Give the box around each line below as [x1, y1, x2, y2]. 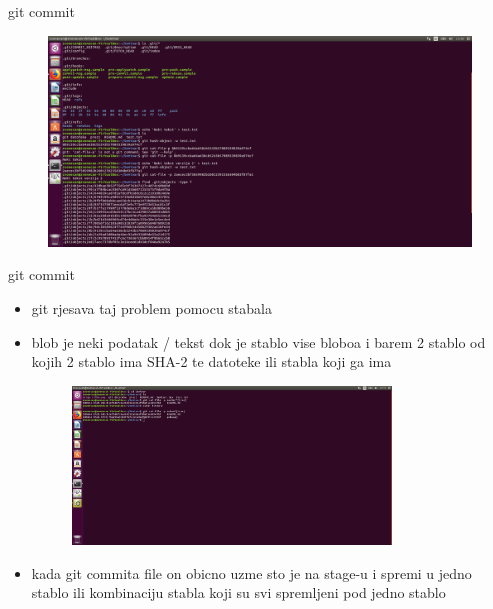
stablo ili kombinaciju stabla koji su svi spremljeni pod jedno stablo [31, 582, 446, 603]
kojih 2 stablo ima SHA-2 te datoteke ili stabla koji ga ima [31, 351, 392, 372]
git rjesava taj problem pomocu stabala [31, 297, 272, 318]
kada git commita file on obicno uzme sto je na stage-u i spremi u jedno [31, 562, 472, 583]
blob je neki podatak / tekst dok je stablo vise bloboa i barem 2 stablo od [31, 331, 486, 352]
